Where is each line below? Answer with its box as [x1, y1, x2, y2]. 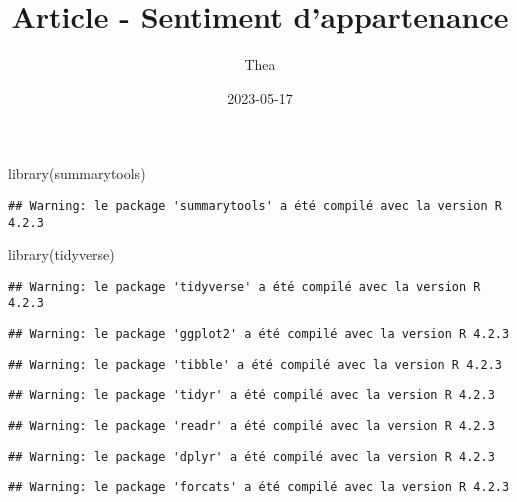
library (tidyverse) [8, 244, 115, 265]
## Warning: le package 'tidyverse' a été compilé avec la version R [8, 279, 481, 294]
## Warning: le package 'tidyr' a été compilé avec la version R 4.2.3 [8, 388, 495, 403]
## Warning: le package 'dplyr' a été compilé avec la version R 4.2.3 [8, 449, 495, 464]
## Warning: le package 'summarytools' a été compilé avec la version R [8, 198, 502, 213]
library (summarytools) [8, 163, 146, 184]
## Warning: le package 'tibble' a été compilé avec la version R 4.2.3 [8, 357, 502, 372]
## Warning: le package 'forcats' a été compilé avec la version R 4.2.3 [8, 480, 510, 495]
